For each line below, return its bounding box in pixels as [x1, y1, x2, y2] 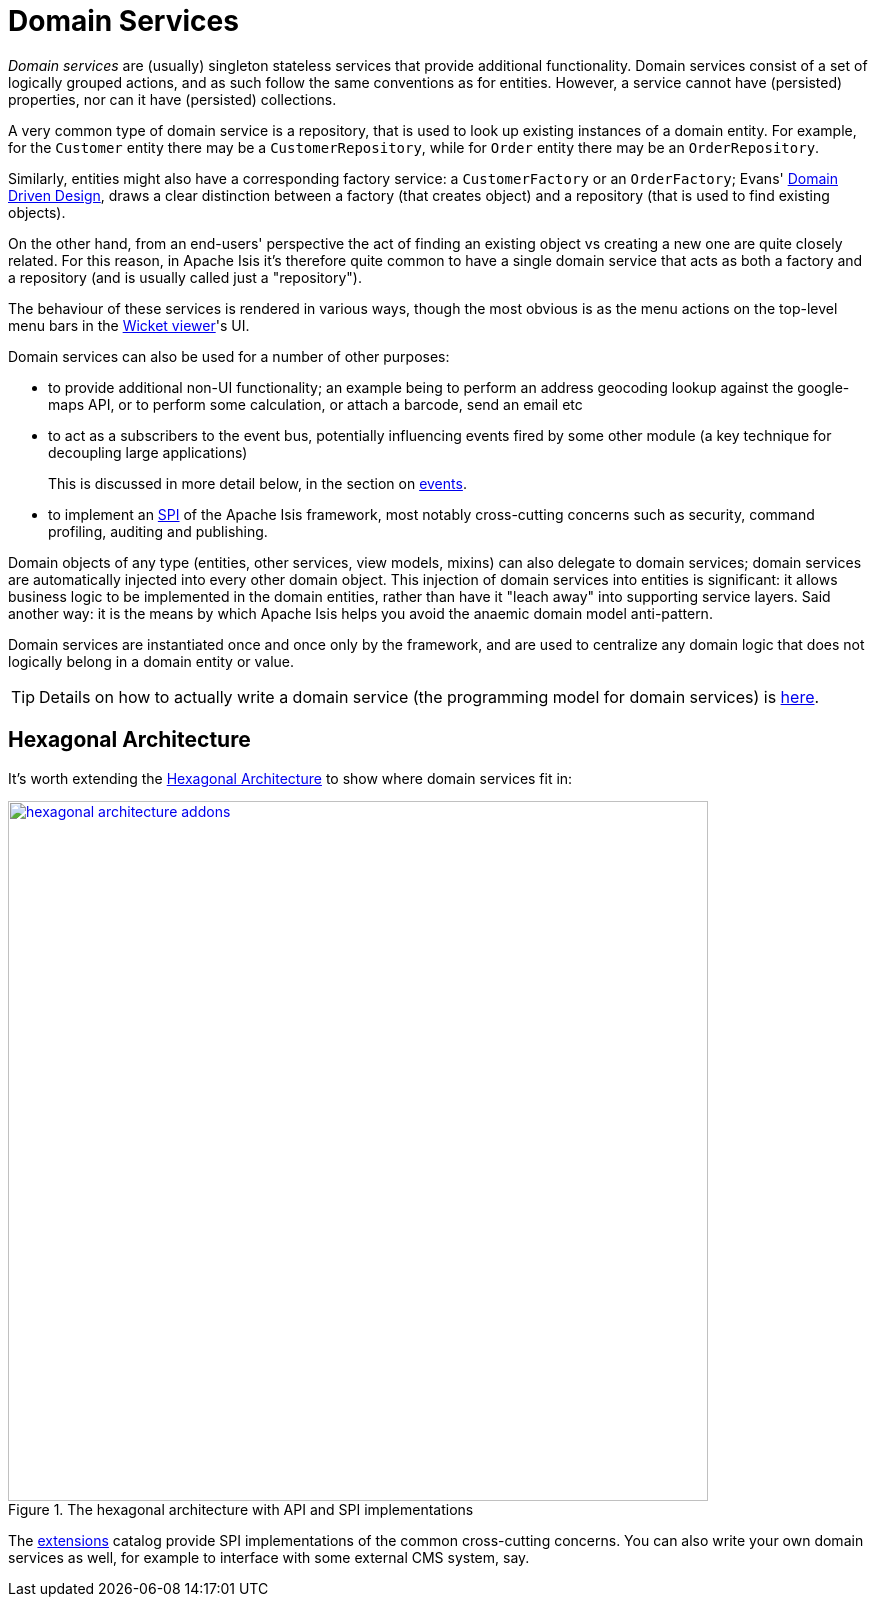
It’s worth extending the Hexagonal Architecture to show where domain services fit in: [8, 769, 573, 787]
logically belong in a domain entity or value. [8, 652, 295, 670]
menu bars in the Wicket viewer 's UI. [8, 316, 250, 334]
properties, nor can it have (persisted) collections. [8, 90, 337, 108]
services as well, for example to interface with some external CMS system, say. [8, 1548, 530, 1566]
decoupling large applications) [48, 443, 248, 461]
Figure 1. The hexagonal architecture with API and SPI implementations [8, 1500, 474, 1518]
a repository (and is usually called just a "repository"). [8, 268, 362, 286]
